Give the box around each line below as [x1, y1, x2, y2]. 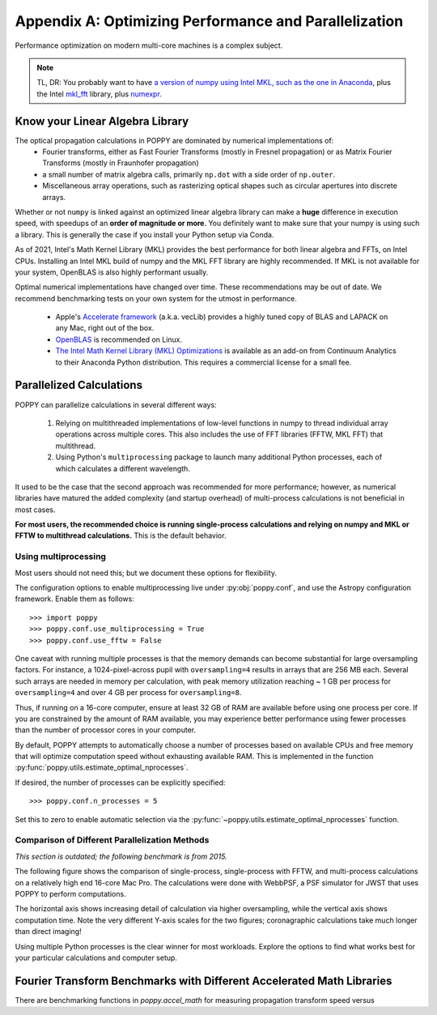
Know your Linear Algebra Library [15, 114, 189, 128]
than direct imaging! [15, 927, 82, 936]
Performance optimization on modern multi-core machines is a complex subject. [15, 41, 283, 50]
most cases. [15, 505, 56, 514]
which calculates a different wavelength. [55, 463, 190, 473]
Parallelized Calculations [15, 378, 143, 392]
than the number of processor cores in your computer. [15, 725, 197, 735]
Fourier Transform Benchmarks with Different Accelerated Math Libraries [15, 974, 392, 987]
